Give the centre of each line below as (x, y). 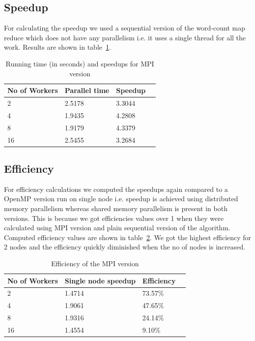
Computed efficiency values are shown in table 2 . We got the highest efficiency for (128, 237)
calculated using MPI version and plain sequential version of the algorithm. (117, 228)
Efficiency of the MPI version (95, 263)
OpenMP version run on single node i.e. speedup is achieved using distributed (121, 199)
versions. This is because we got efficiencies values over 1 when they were (114, 218)
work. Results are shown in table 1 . (57, 47)
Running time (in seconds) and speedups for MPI (80, 63)
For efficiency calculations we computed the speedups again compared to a (116, 189)
